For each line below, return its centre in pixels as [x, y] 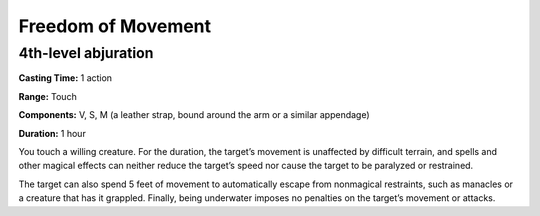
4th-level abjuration [86, 53]
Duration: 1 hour [52, 133]
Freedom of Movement [115, 26]
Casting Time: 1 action [65, 78]
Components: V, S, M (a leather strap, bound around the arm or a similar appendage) [194, 115]
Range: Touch [47, 96]
